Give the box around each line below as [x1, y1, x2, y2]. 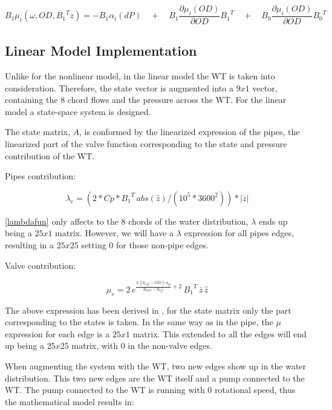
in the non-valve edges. [128, 339, 212, 352]
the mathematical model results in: [5, 395, 134, 408]
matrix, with [71, 339, 118, 352]
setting [81, 238, 106, 251]
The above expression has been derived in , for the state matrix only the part [5, 303, 291, 316]
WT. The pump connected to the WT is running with [5, 383, 205, 396]
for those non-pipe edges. [116, 238, 209, 251]
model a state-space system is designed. [5, 105, 151, 117]
